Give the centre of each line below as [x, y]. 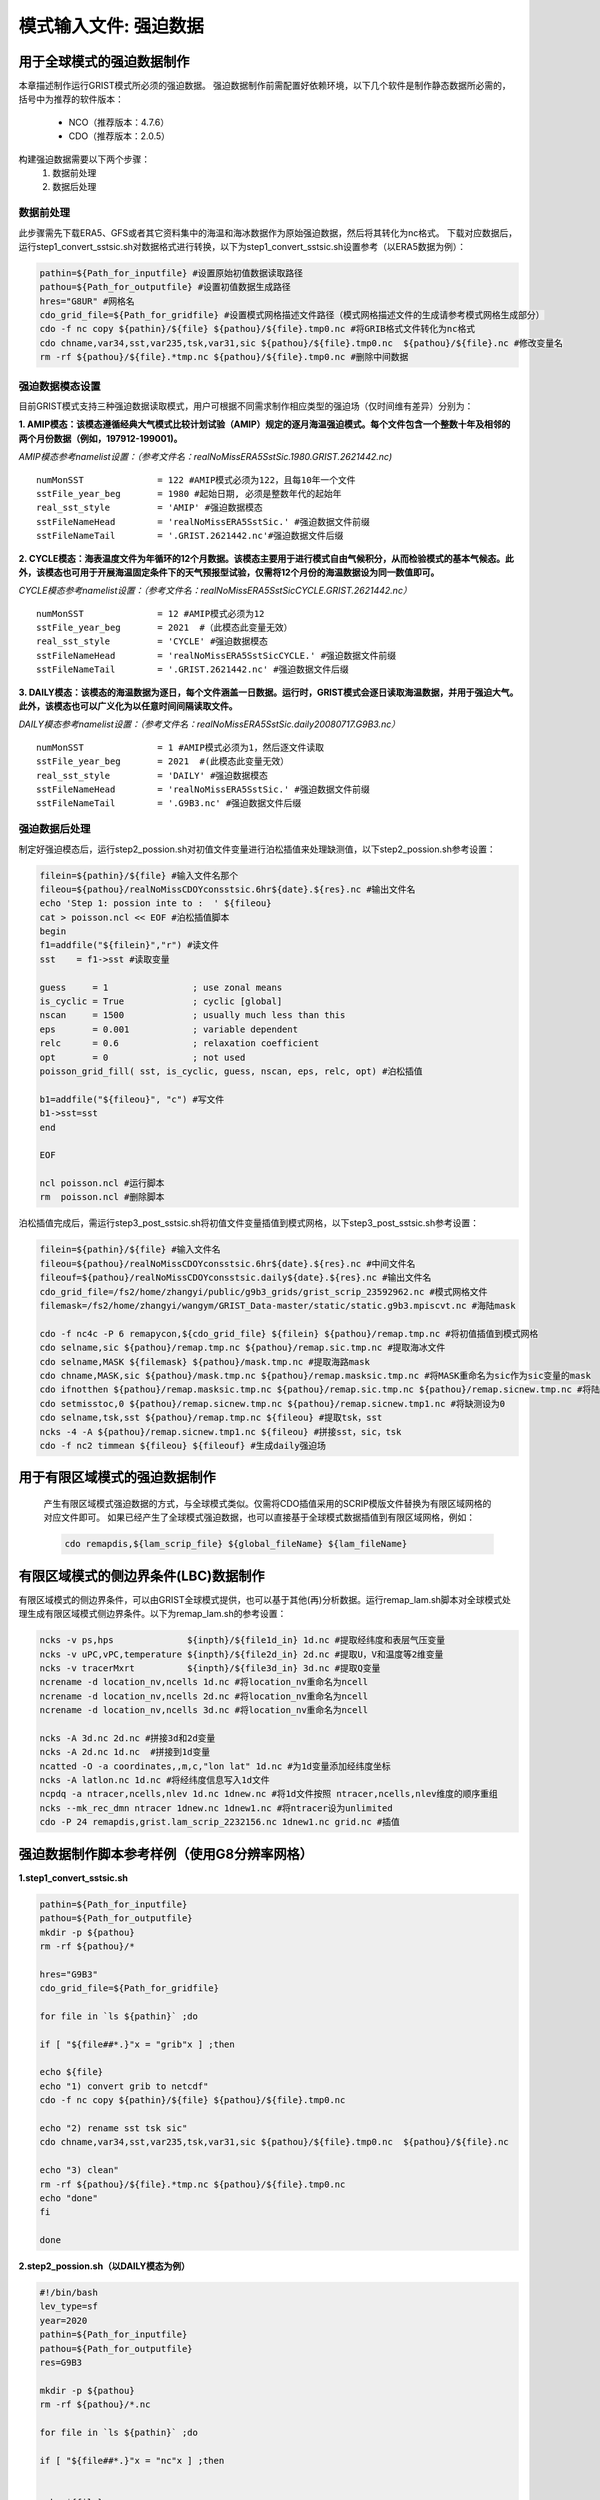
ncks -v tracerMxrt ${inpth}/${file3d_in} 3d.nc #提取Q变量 [210, 1668]
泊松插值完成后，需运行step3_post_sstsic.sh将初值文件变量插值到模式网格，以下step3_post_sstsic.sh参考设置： [249, 1223]
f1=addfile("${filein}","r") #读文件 [129, 945]
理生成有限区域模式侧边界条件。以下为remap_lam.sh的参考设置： [152, 1614]
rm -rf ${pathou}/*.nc [95, 2404]
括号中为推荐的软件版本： [71, 99]
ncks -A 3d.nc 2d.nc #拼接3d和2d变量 [127, 1738]
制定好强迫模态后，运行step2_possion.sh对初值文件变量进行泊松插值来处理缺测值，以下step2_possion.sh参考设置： [257, 849]
